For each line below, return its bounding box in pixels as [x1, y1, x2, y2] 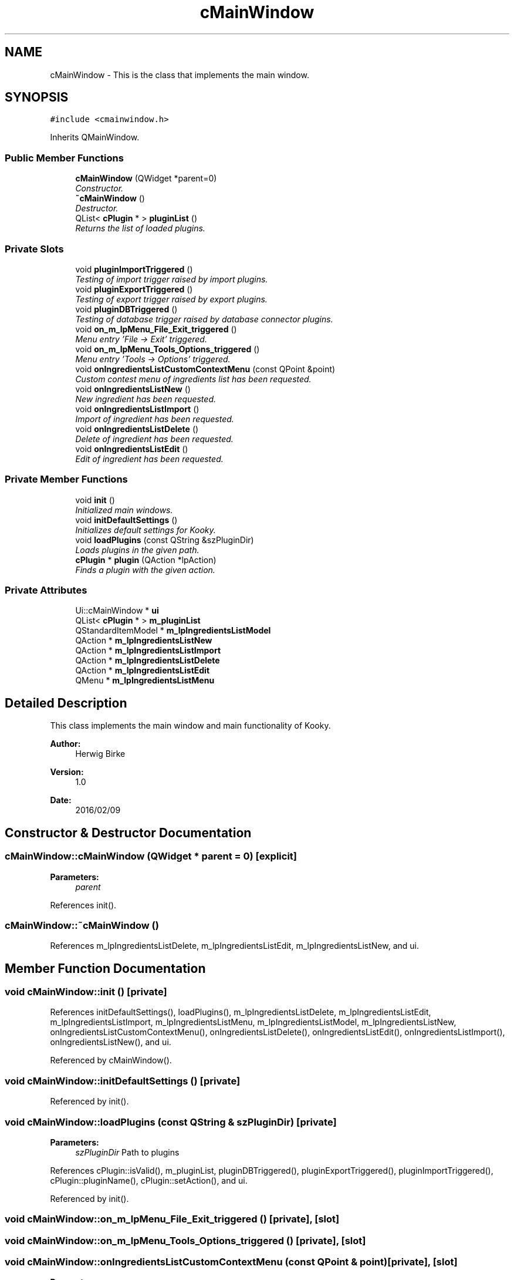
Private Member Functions [5, 473, 128, 486]
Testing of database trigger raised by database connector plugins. [75, 314, 333, 324]
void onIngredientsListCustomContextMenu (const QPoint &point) [75, 363, 336, 374]
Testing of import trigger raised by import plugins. [75, 274, 268, 284]
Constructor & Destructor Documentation [5, 825, 252, 840]
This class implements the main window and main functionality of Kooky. [50, 720, 331, 731]
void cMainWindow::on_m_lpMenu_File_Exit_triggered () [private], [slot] [5, 1213, 340, 1225]
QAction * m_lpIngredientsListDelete [75, 655, 220, 666]
